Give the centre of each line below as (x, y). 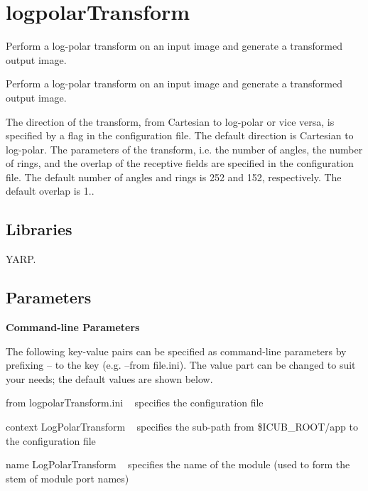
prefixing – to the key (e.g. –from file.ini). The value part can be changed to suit (181, 365)
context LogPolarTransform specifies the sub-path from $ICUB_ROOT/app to (182, 427)
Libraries (39, 229)
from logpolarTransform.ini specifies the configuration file (135, 403)
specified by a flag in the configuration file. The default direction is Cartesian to (180, 135)
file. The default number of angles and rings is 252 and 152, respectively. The (174, 177)
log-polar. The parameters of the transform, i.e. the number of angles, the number (184, 149)
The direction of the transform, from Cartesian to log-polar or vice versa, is (170, 121)
